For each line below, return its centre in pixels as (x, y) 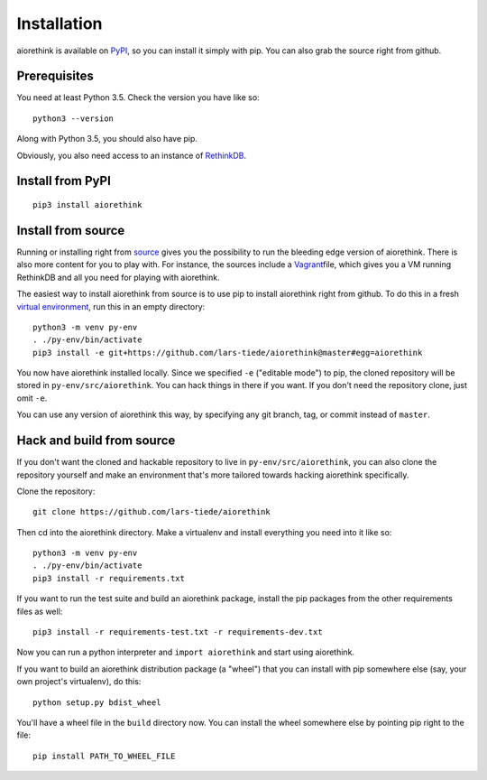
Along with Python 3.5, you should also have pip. (107, 139)
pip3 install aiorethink (87, 205)
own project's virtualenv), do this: (79, 682)
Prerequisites (55, 76)
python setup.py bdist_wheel (97, 702)
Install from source (71, 230)
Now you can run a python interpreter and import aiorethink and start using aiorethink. (186, 652)
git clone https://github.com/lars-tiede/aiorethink (152, 512)
